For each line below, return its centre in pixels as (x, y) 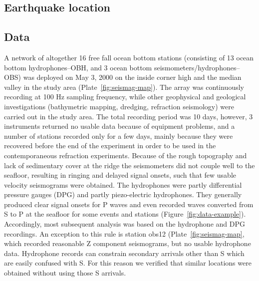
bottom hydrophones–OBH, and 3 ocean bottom (78, 67)
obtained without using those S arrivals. (65, 273)
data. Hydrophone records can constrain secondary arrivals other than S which (124, 253)
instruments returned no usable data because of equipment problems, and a (120, 126)
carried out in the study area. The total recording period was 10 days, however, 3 (129, 116)
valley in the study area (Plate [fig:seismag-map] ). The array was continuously (124, 87)
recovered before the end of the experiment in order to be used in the (110, 145)
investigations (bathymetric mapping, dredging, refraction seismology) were (119, 106)
